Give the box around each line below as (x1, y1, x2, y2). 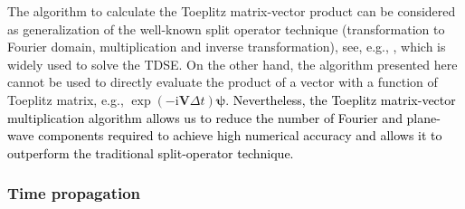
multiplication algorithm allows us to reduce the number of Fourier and (7, 108, 403, 127)
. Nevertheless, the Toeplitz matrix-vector (225, 90, 456, 109)
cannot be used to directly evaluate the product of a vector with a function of (7, 72, 438, 91)
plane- (406, 108, 441, 127)
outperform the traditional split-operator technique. (7, 143, 294, 162)
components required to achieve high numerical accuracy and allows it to (38, 126, 442, 145)
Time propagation (7, 182, 141, 204)
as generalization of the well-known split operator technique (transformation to (7, 19, 445, 38)
